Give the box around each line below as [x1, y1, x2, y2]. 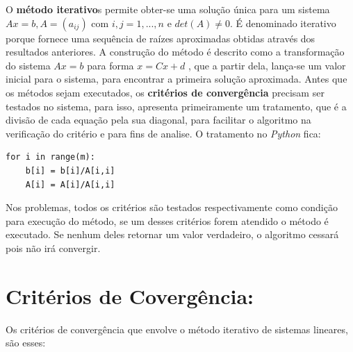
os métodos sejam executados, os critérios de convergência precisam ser [6, 85, 325, 99]
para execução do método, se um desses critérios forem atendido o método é [6, 213, 329, 228]
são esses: [6, 335, 46, 350]
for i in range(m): [6, 152, 95, 162]
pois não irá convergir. [6, 240, 101, 255]
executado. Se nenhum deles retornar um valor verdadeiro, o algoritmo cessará [6, 227, 339, 242]
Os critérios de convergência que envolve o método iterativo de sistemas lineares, [6, 321, 348, 336]
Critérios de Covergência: [6, 281, 254, 310]
